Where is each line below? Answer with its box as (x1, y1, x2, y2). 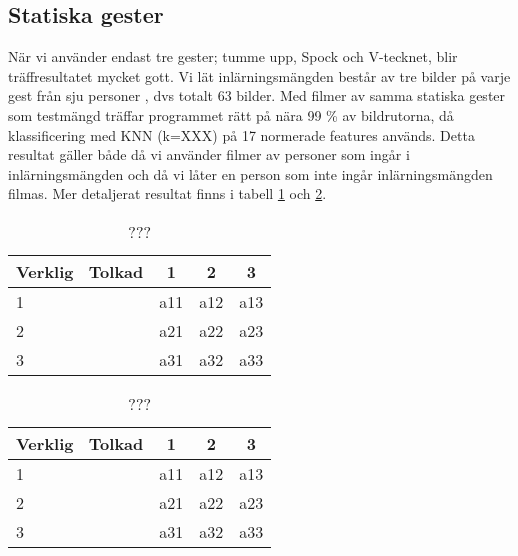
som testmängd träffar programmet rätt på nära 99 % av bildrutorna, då (8, 104, 454, 125)
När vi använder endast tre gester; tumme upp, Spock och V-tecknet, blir (8, 46, 458, 67)
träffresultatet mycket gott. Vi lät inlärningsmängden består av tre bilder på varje (8, 65, 511, 86)
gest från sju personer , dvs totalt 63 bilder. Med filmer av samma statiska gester (8, 85, 506, 106)
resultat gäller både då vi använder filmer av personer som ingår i (8, 144, 410, 165)
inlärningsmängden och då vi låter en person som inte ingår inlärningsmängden (8, 163, 493, 184)
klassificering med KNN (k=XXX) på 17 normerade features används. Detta (8, 124, 475, 145)
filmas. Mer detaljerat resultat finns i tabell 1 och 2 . (8, 183, 327, 204)
